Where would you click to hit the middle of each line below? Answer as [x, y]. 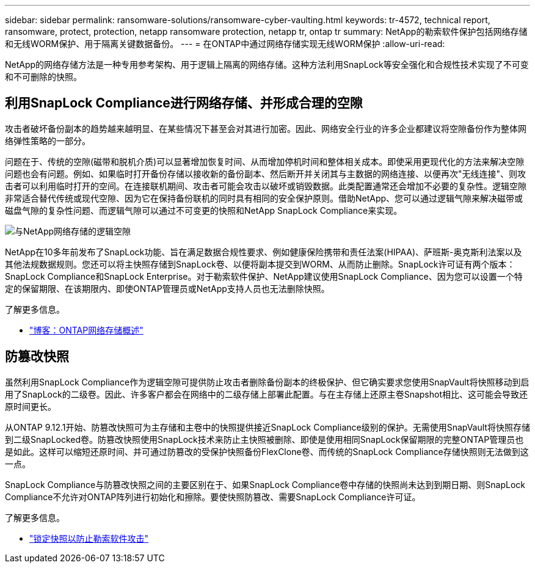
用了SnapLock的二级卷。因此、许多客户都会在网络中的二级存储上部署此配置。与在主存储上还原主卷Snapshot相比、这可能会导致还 [267, 394]
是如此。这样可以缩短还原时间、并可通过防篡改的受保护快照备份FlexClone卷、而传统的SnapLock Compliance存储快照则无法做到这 [267, 451]
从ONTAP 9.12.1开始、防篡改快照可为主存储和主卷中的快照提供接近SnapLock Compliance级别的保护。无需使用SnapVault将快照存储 [267, 427]
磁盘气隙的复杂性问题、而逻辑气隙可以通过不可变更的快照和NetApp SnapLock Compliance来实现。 [204, 210]
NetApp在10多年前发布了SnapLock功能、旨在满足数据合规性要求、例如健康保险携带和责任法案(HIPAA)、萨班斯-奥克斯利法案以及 [264, 252]
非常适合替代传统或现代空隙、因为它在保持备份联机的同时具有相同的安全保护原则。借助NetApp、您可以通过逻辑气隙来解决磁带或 [264, 198]
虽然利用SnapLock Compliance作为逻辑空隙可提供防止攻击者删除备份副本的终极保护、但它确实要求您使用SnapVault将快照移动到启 [267, 382]
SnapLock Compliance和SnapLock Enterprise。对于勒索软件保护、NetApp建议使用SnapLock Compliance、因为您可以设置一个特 [264, 276]
